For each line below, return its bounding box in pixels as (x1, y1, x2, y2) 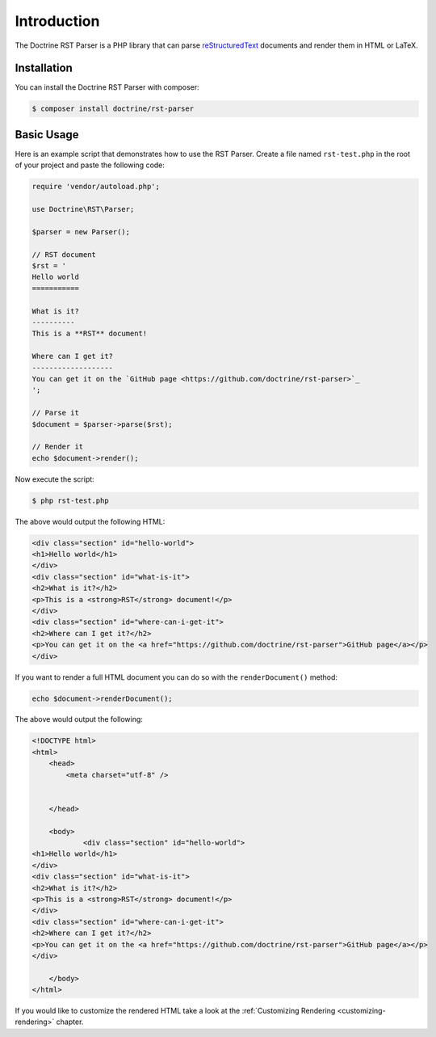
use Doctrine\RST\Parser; (31, 204, 135, 214)
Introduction (15, 12, 100, 30)
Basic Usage (15, 128, 79, 141)
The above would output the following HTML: (15, 516, 166, 526)
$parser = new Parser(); (31, 227, 131, 236)
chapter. (56, 1017, 84, 1026)
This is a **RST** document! (31, 329, 148, 339)
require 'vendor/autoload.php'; (31, 182, 161, 192)
